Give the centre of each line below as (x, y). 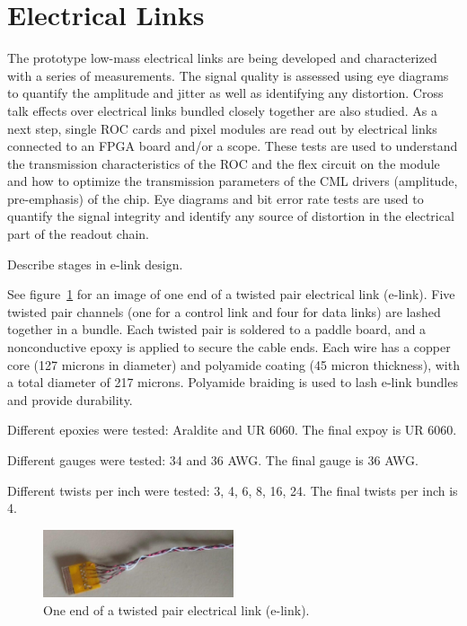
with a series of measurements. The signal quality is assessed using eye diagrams (228, 75)
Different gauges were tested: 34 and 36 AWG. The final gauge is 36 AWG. (213, 460)
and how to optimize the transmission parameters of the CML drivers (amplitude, (233, 181)
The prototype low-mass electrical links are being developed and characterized (222, 58)
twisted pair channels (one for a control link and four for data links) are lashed (224, 311)
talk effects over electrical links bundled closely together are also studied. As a (222, 110)
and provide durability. (70, 399)
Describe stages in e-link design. (95, 264)
